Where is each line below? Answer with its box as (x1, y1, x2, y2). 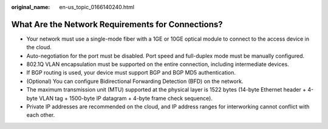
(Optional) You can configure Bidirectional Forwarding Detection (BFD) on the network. (26, 78, 244, 85)
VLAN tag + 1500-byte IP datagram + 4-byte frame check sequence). (38, 94, 213, 102)
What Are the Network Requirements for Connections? (11, 19, 223, 30)
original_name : (11, 4, 50, 10)
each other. (26, 111, 55, 119)
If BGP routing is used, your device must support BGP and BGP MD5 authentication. (26, 69, 236, 76)
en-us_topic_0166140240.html (59, 4, 135, 10)
